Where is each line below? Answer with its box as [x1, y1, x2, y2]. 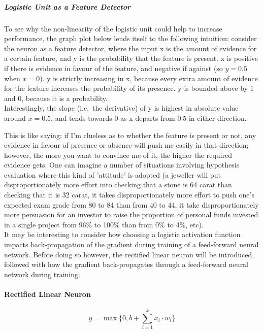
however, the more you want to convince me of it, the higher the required [4, 149, 232, 160]
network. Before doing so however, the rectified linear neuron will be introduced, [4, 249, 254, 259]
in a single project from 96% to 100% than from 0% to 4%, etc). [4, 219, 204, 229]
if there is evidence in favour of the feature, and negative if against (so [4, 62, 223, 73]
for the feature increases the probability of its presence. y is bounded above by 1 [4, 83, 254, 93]
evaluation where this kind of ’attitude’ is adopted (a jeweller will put [4, 169, 221, 180]
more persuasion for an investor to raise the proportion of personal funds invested [4, 209, 258, 220]
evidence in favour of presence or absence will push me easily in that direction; [4, 140, 249, 150]
